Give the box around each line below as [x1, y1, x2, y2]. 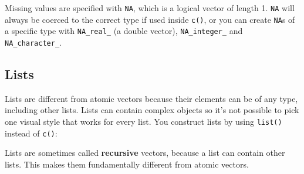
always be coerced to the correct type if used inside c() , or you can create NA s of [5, 13, 295, 25]
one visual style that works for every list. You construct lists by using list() [5, 115, 282, 128]
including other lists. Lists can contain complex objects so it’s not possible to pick [5, 104, 299, 116]
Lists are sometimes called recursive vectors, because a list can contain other [5, 146, 285, 159]
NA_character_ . [5, 36, 62, 48]
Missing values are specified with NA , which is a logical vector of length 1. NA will [5, 2, 295, 13]
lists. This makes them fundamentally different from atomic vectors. [5, 158, 249, 170]
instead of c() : [5, 127, 58, 139]
